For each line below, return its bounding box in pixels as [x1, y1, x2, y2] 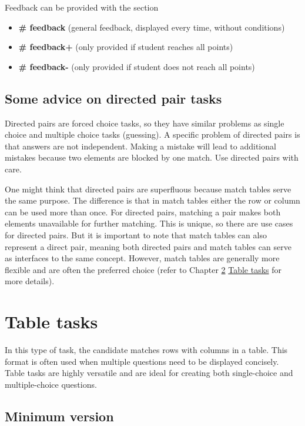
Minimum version [5, 407, 114, 425]
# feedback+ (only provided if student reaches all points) [18, 41, 233, 53]
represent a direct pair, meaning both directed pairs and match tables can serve [5, 240, 291, 252]
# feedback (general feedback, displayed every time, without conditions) [18, 21, 285, 33]
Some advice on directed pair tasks [5, 89, 222, 107]
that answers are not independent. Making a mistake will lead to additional [5, 139, 276, 152]
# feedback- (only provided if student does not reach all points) [18, 60, 255, 72]
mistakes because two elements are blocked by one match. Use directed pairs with [5, 151, 299, 164]
